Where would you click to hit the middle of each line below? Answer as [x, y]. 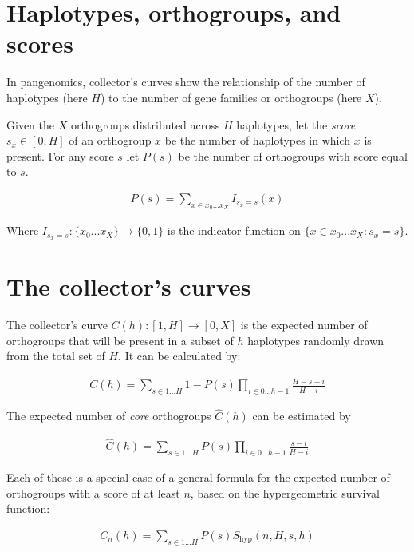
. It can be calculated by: [179, 356]
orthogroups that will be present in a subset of [120, 340]
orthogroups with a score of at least [93, 492]
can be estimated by [302, 416]
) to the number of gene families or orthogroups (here [231, 97]
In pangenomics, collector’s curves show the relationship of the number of [186, 82]
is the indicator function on [234, 230]
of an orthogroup [110, 140]
